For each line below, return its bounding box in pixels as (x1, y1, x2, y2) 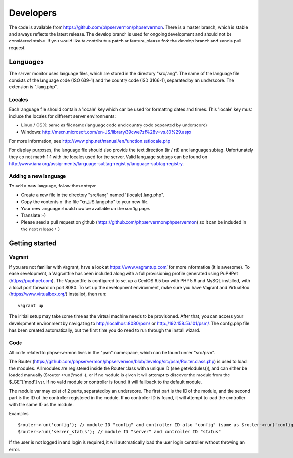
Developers (9, 7, 57, 18)
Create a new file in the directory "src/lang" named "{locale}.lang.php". (21, 192, 165, 198)
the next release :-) (21, 226, 60, 232)
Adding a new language (9, 173, 66, 180)
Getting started (9, 239, 57, 247)
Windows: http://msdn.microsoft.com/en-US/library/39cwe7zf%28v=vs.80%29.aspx (21, 129, 192, 135)
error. (9, 446, 21, 452)
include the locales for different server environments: (9, 113, 116, 119)
